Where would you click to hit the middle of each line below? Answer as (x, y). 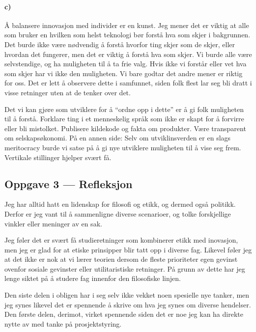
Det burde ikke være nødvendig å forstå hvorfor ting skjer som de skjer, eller (120, 44)
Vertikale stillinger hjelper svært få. (58, 157)
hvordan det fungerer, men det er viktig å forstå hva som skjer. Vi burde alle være (128, 54)
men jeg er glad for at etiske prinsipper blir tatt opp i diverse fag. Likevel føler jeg (128, 249)
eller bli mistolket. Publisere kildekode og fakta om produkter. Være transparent (125, 128)
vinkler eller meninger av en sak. (53, 223)
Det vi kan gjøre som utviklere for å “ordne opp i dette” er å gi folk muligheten (124, 109)
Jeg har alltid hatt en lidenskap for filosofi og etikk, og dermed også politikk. (120, 204)
